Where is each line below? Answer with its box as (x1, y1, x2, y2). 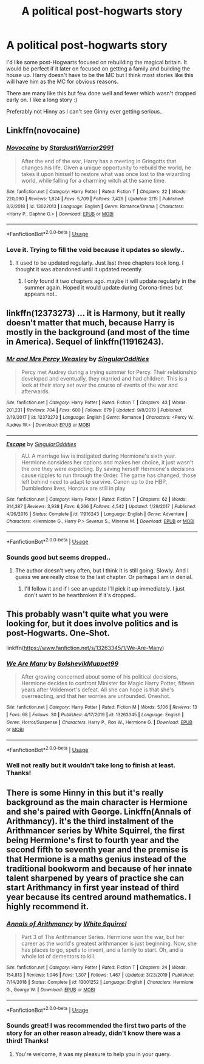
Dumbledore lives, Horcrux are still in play (21, 484, 126, 492)
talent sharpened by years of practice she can (6, 873, 184, 883)
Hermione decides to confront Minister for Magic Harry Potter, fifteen (21, 680, 195, 687)
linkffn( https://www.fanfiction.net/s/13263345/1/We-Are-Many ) (6, 644, 165, 651)
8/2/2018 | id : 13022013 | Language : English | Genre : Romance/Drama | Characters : (6, 203, 184, 209)
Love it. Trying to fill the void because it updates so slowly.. (6, 245, 185, 254)
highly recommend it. (6, 901, 89, 912)
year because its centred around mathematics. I (6, 892, 191, 902)
